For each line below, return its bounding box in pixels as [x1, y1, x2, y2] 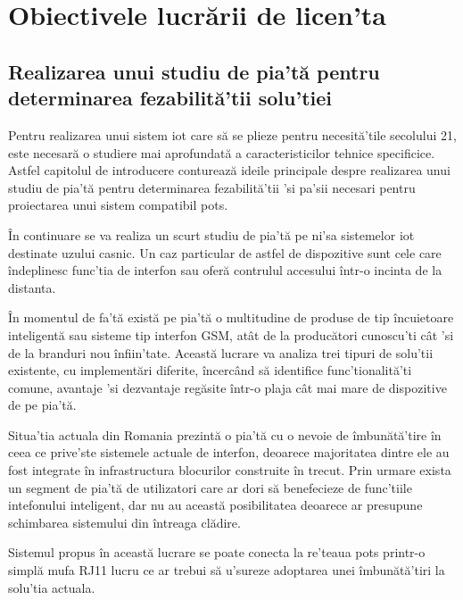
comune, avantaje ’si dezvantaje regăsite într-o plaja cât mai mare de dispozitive [8, 378, 447, 396]
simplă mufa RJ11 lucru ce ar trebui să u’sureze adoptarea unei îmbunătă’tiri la [8, 561, 445, 579]
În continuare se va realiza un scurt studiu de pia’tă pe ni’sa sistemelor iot [8, 225, 415, 244]
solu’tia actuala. [8, 578, 95, 596]
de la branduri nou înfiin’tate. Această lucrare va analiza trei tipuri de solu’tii [8, 343, 434, 362]
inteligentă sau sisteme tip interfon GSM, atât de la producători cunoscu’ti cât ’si [8, 325, 454, 344]
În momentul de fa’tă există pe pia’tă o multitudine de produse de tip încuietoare [8, 308, 454, 327]
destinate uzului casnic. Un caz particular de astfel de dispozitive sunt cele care [8, 243, 442, 262]
